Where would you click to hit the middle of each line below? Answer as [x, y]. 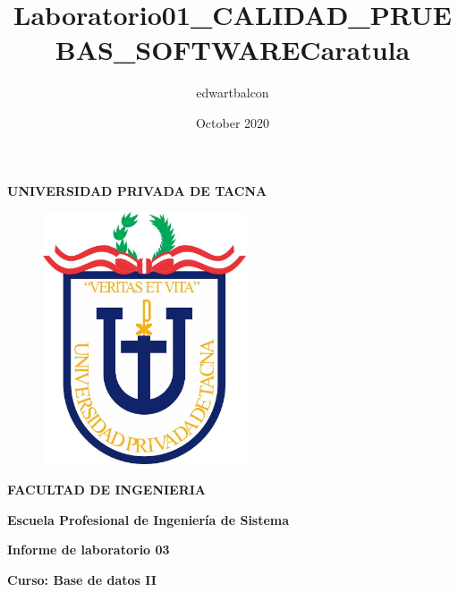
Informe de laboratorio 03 [89, 550]
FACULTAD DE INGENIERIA [107, 490]
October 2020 [233, 122]
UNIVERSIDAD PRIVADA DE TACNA [137, 190]
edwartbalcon [233, 93]
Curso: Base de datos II [82, 579]
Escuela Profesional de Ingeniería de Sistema [148, 519]
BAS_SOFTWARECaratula [233, 50]
